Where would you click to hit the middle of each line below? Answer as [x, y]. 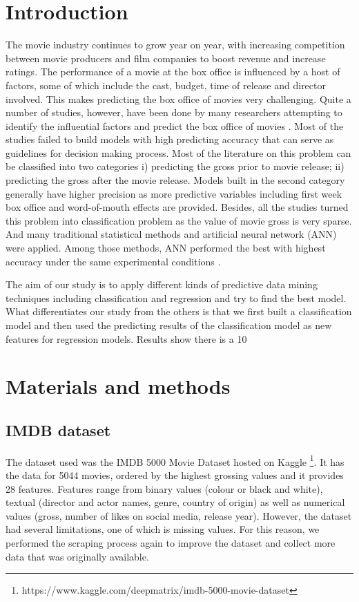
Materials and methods [118, 386]
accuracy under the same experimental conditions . [113, 261]
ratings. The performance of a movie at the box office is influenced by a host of [173, 72]
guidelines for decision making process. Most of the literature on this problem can [178, 152]
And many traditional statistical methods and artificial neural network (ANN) [171, 234]
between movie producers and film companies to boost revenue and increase [166, 58]
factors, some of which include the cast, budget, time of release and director [166, 85]
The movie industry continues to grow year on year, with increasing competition [175, 45]
